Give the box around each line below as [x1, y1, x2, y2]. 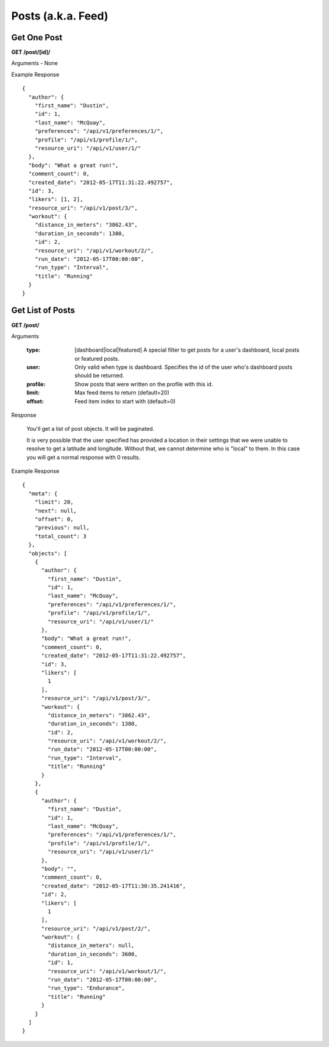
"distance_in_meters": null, [48, 942, 135, 949]
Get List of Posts [11, 305, 76, 316]
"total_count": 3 [34, 533, 87, 539]
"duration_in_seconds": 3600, [48, 951, 138, 957]
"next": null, [34, 507, 77, 514]
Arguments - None [11, 60, 58, 67]
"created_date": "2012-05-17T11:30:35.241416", [41, 882, 186, 889]
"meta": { [28, 490, 58, 497]
